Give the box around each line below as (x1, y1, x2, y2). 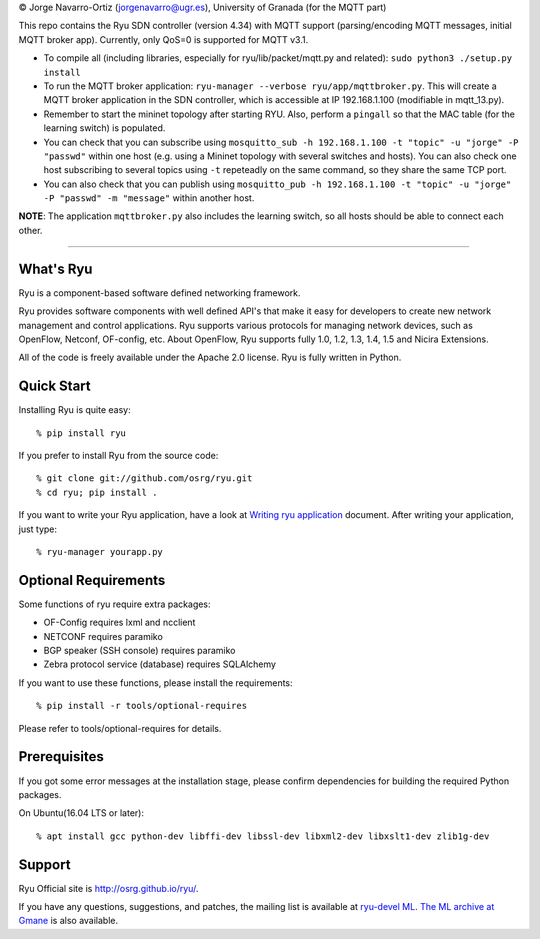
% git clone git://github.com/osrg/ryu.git (36, 473, 253, 484)
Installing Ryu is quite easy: (18, 404, 131, 416)
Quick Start (18, 378, 91, 395)
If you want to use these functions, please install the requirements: (18, 676, 294, 689)
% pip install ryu (36, 427, 127, 439)
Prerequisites (18, 748, 104, 765)
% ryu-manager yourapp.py (36, 546, 164, 557)
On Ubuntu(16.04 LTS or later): (18, 807, 145, 819)
